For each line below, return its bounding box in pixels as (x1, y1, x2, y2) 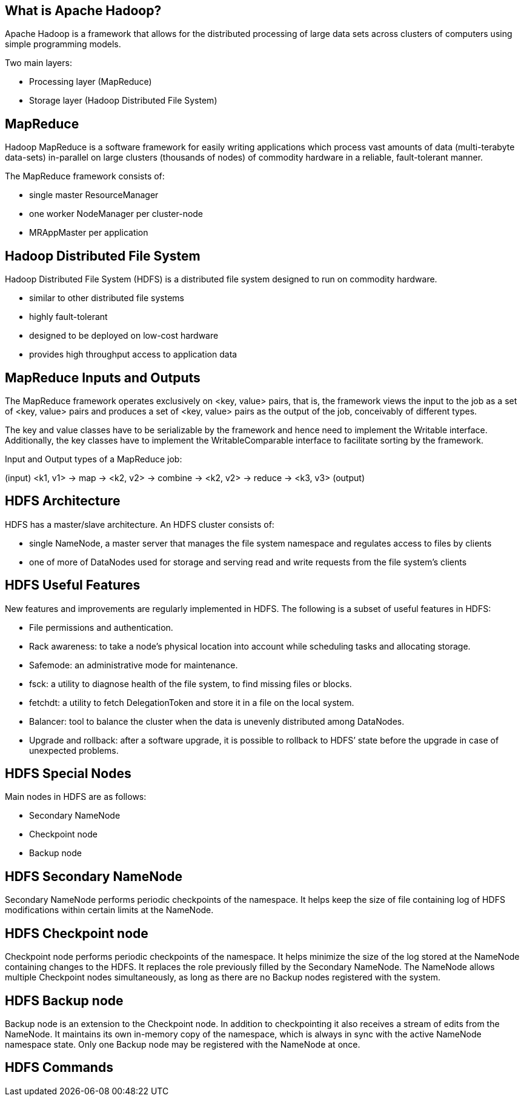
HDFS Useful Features (5, 577, 141, 593)
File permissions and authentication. (29, 622, 173, 633)
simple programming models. (5, 39, 121, 50)
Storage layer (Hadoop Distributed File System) (29, 95, 217, 106)
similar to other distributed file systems (29, 293, 184, 304)
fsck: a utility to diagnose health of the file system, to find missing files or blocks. (29, 678, 352, 689)
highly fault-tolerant (29, 311, 108, 322)
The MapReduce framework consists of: (5, 171, 165, 182)
